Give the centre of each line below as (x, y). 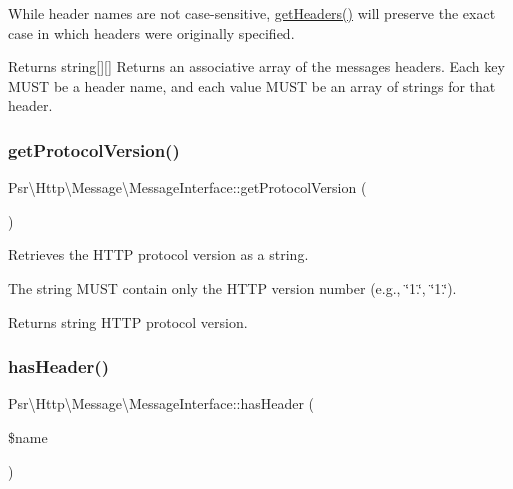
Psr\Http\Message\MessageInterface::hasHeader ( (161, 403)
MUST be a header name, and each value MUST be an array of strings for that (252, 85)
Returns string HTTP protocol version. (128, 321)
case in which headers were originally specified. (151, 32)
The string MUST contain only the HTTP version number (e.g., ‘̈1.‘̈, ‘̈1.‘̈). (232, 287)
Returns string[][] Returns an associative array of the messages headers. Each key (256, 66)
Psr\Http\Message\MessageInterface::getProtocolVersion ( (187, 187)
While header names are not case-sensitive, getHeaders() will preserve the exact (252, 13)
